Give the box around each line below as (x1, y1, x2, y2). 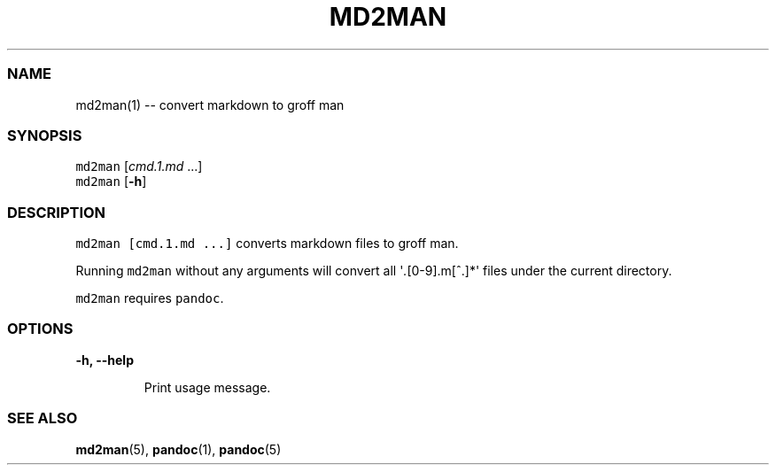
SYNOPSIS (7, 126, 82, 144)
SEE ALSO (7, 409, 78, 428)
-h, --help (75, 352, 134, 368)
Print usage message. (144, 379, 271, 395)
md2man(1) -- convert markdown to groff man (75, 97, 345, 112)
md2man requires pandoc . (75, 290, 224, 306)
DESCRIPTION (7, 203, 106, 221)
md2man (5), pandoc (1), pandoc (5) (75, 441, 282, 457)
